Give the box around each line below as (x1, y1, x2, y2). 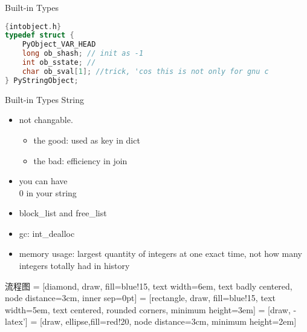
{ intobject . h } (5, 22, 62, 31)
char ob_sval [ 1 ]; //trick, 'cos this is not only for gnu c (22, 67, 269, 76)
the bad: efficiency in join (33, 154, 128, 167)
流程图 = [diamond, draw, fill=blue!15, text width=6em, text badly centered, (5, 279, 292, 292)
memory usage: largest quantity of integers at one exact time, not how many (19, 247, 302, 260)
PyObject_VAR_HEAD (22, 40, 96, 49)
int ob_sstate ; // (22, 58, 96, 67)
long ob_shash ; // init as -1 (22, 49, 144, 58)
